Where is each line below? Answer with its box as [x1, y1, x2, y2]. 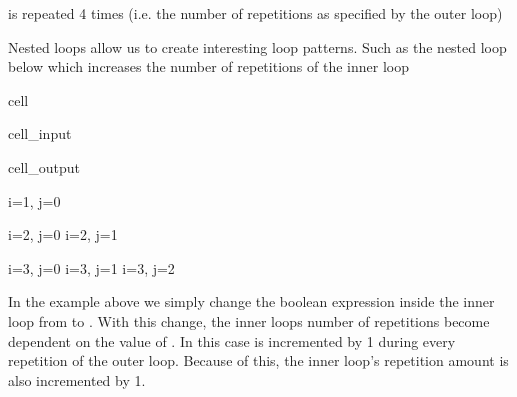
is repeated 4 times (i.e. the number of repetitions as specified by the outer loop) [8, 3, 503, 23]
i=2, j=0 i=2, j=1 [8, 224, 118, 245]
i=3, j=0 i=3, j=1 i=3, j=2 [8, 257, 175, 278]
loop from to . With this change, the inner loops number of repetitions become [8, 310, 490, 331]
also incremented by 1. [8, 369, 146, 390]
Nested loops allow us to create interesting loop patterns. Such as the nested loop [8, 36, 507, 57]
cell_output [8, 156, 80, 177]
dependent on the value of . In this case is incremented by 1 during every [8, 330, 456, 351]
